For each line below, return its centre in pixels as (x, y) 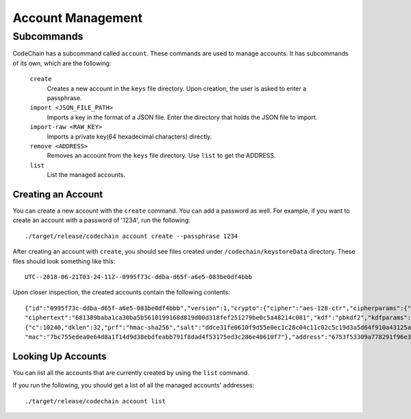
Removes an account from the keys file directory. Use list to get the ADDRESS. (161, 156)
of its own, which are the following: (62, 63)
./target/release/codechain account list (95, 401)
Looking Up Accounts (60, 356)
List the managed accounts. (86, 175)
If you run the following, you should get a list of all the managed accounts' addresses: (134, 385)
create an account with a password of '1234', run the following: (102, 220)
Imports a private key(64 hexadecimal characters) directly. (129, 136)
